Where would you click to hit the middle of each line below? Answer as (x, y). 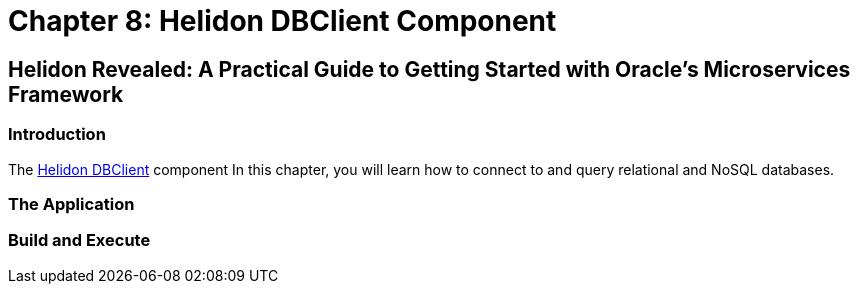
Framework (66, 94)
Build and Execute (79, 240)
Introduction (57, 134)
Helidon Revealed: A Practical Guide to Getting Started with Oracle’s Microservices (429, 69)
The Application (71, 203)
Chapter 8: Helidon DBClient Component (282, 21)
